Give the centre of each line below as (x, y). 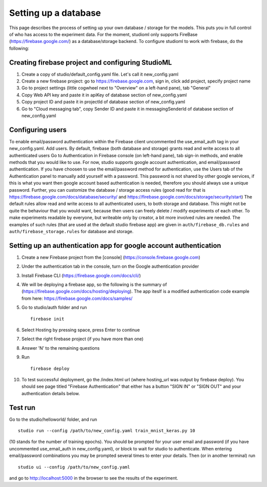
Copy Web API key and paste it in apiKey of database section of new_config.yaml (104, 95)
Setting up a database (55, 13)
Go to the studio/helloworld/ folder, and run (53, 419)
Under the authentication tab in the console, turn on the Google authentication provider (110, 266)
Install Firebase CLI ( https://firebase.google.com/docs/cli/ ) (81, 275)
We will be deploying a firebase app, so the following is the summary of (94, 284)
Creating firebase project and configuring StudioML (90, 62)
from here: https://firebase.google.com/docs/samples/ (77, 298)
